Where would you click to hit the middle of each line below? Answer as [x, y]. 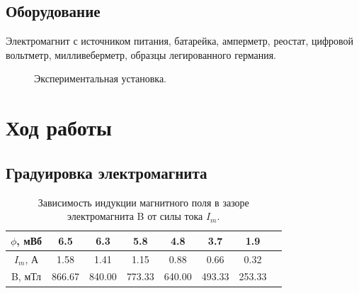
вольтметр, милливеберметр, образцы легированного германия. [141, 54]
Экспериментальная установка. [100, 78]
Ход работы [59, 127]
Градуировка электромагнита [107, 172]
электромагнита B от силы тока [135, 216]
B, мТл [26, 276]
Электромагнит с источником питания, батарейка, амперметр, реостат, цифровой [180, 41]
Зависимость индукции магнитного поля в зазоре [143, 202]
